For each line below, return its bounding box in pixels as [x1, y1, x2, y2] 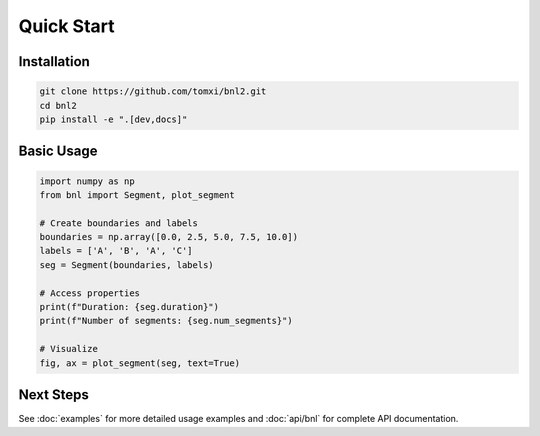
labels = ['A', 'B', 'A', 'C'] [39, 245, 194, 257]
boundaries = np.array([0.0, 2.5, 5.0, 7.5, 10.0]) [39, 231, 299, 243]
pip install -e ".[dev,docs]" [39, 113, 188, 125]
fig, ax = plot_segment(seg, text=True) [39, 357, 240, 369]
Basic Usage [18, 143, 98, 160]
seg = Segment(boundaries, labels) [39, 259, 214, 270]
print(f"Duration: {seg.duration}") [39, 301, 220, 313]
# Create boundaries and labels [39, 217, 199, 229]
